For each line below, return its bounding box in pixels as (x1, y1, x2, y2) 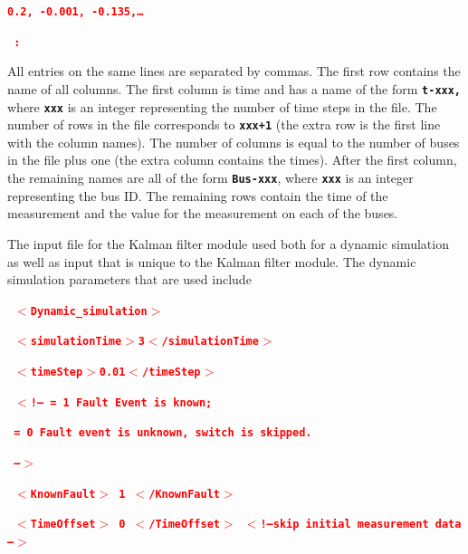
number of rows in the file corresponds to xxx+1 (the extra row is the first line (7, 115, 441, 134)
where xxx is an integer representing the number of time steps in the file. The (7, 97, 437, 116)
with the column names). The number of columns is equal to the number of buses (7, 132, 460, 151)
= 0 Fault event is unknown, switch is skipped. (14, 426, 312, 440)
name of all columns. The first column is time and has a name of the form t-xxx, (7, 79, 462, 98)
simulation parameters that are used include (7, 270, 252, 289)
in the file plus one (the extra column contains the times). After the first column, (7, 150, 457, 169)
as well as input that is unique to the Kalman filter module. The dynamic (7, 252, 416, 271)
